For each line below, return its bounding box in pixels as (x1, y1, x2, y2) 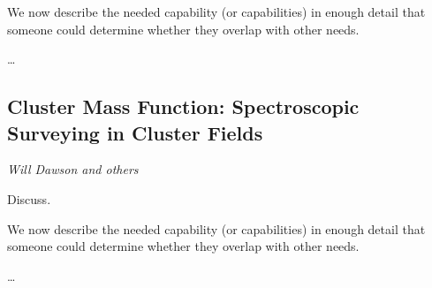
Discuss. (7, 189, 51, 208)
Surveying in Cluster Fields (7, 118, 263, 146)
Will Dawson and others (7, 160, 139, 178)
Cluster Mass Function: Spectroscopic (7, 93, 360, 120)
